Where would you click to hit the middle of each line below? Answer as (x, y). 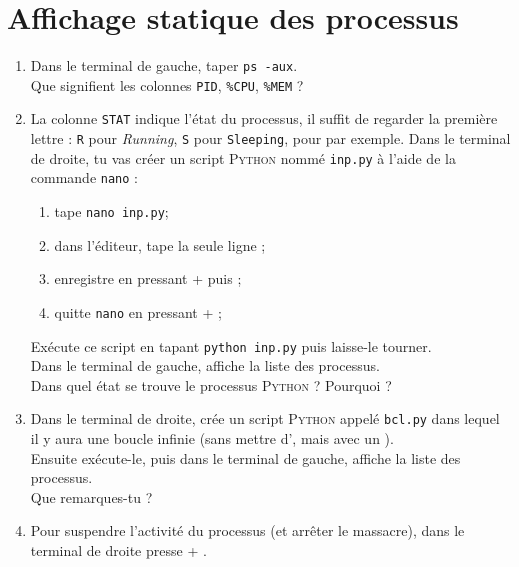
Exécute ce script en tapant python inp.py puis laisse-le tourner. (231, 345)
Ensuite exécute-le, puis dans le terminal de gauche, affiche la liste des (245, 457)
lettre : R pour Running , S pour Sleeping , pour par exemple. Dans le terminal (270, 138)
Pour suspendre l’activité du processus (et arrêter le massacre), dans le (247, 530)
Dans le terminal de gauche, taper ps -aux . (164, 65)
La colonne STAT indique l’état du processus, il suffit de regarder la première (264, 118)
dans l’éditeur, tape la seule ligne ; (160, 244)
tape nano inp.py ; (111, 211)
